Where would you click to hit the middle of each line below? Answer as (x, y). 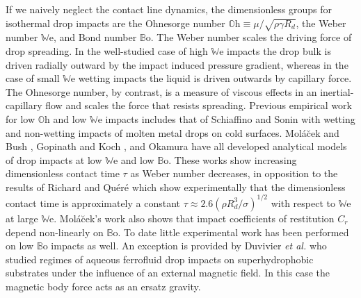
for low (21, 118)
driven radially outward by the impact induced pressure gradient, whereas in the (177, 64)
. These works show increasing (233, 159)
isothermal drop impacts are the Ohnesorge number (115, 23)
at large (22, 218)
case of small (33, 78)
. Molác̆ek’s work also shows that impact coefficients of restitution (194, 218)
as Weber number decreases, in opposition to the (234, 173)
